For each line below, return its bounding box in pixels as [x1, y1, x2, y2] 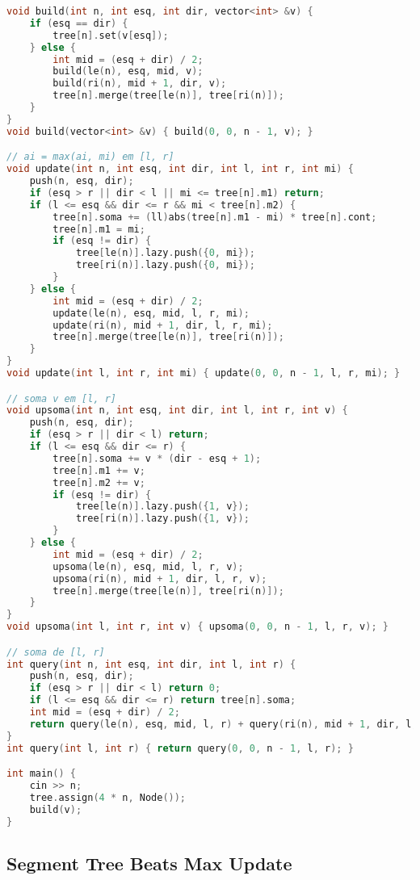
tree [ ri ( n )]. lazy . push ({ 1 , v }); [75, 513, 250, 525]
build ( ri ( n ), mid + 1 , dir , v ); [52, 78, 227, 90]
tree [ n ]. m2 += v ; [52, 476, 145, 488]
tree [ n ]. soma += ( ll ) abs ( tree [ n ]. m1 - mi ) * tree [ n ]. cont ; [52, 211, 377, 223]
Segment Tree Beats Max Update [6, 851, 292, 876]
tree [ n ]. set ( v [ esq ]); [52, 29, 169, 41]
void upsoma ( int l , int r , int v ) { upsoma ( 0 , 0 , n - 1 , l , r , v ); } [6, 621, 388, 633]
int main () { [6, 768, 76, 780]
